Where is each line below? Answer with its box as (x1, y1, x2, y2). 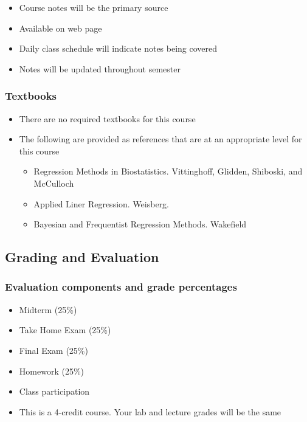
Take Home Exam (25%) (19, 323, 111, 336)
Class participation (19, 385, 90, 398)
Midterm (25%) (19, 303, 77, 316)
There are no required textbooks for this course (19, 112, 196, 125)
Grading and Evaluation (5, 247, 159, 266)
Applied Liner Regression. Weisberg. (33, 197, 170, 210)
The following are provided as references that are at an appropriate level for (19, 133, 302, 145)
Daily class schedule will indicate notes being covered (19, 42, 218, 55)
